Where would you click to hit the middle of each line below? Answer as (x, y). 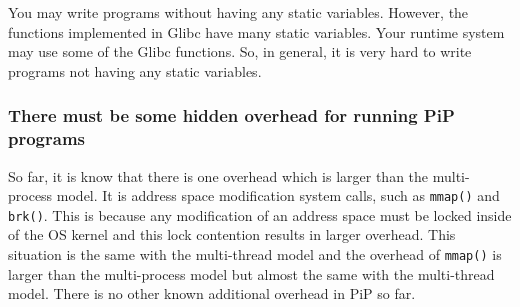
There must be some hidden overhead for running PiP (231, 115)
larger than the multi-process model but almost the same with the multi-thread (251, 273)
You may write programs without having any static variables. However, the (238, 12)
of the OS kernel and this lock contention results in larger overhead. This (232, 234)
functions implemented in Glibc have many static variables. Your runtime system (256, 31)
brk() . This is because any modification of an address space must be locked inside (260, 214)
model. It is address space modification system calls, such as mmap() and (278, 195)
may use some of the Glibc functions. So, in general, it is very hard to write (240, 51)
